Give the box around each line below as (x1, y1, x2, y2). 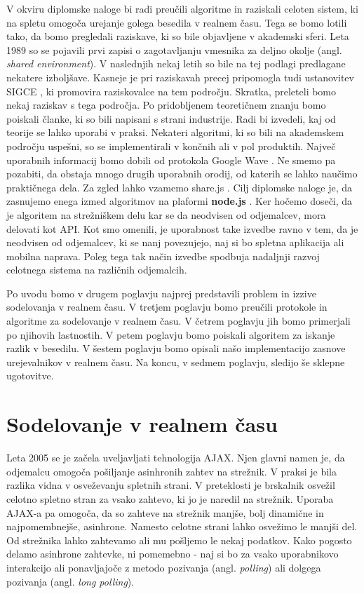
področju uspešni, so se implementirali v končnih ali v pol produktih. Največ (6, 138, 336, 153)
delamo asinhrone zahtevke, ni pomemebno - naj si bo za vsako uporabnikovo (6, 546, 339, 561)
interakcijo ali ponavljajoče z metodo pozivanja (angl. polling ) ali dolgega (6, 560, 321, 574)
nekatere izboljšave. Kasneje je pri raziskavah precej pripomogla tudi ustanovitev (6, 69, 354, 84)
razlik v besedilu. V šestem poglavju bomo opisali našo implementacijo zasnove (6, 341, 346, 356)
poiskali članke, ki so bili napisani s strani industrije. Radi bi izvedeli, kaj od (6, 111, 336, 126)
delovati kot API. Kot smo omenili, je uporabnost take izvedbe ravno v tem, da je (6, 221, 358, 236)
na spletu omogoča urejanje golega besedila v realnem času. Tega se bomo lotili (6, 15, 347, 29)
